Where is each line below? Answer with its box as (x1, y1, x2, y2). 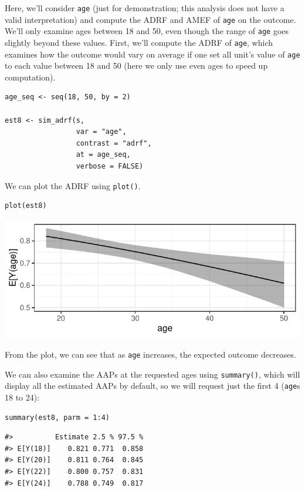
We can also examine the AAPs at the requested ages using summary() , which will (5, 368, 300, 380)
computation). (5, 70, 56, 83)
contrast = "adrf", (76, 139, 152, 147)
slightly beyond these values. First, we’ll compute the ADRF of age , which (5, 36, 273, 48)
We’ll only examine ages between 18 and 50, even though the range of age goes (5, 25, 289, 37)
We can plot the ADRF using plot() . (5, 179, 141, 191)
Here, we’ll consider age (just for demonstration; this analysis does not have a (5, 2, 284, 14)
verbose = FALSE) (76, 162, 144, 171)
